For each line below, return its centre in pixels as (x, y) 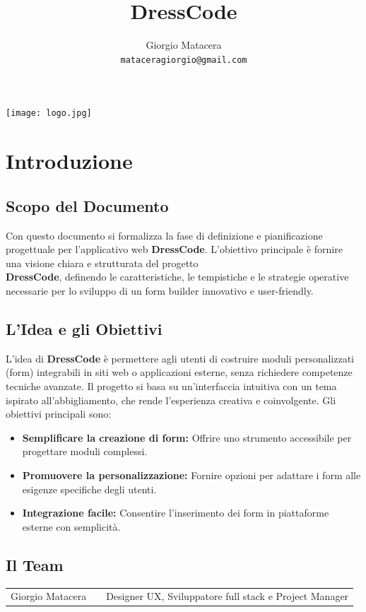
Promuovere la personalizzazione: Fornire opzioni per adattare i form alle (191, 475)
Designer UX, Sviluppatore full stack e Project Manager (228, 596)
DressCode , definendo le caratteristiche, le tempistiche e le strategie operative (177, 277)
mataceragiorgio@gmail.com (184, 60)
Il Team (35, 564)
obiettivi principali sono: (59, 414)
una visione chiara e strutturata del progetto (102, 263)
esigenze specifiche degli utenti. (89, 489)
